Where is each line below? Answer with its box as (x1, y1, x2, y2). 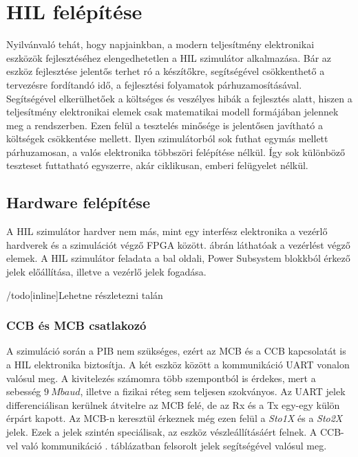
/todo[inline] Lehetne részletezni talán (6, 287, 163, 302)
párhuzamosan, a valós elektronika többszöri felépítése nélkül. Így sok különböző (6, 144, 346, 159)
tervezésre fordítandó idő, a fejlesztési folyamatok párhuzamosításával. (6, 77, 302, 91)
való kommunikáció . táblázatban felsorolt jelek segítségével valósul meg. (21, 438, 327, 452)
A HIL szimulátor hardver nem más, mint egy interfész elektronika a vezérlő (6, 224, 328, 238)
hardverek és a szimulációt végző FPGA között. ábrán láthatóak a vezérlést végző (6, 237, 350, 252)
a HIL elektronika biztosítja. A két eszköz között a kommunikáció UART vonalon (6, 357, 350, 372)
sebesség (6, 384, 41, 399)
